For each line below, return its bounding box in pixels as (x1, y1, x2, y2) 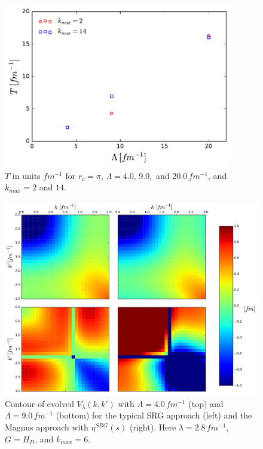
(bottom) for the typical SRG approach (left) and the (56, 409, 252, 421)
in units (12, 169, 41, 181)
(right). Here (130, 421, 176, 433)
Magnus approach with (5, 421, 88, 433)
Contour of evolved (5, 397, 74, 409)
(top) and (188, 397, 224, 409)
